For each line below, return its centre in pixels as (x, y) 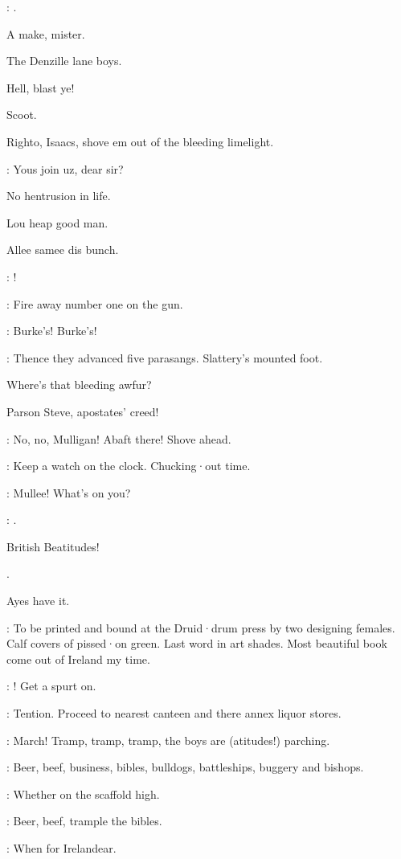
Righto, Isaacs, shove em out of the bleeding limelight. (140, 141)
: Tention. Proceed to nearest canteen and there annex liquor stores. (174, 713)
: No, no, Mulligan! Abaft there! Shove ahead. (119, 438)
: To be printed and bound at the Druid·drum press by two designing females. (201, 627)
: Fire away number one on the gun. (95, 303)
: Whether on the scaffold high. (83, 794)
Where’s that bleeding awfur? (79, 385)
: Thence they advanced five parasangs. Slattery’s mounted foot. (165, 357)
